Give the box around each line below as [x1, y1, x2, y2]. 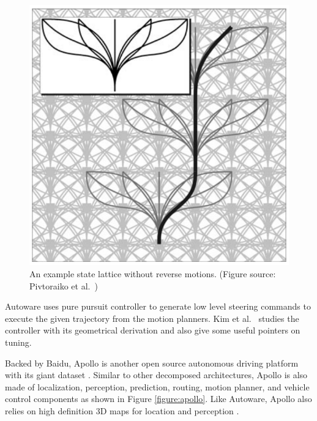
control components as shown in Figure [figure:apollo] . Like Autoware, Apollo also [5, 392, 312, 405]
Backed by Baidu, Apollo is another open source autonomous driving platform [5, 356, 299, 369]
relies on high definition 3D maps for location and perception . [5, 404, 239, 417]
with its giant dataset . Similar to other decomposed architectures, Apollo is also [5, 368, 308, 381]
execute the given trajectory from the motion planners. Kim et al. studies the [5, 311, 299, 324]
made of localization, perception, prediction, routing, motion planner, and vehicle [5, 380, 310, 393]
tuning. [5, 336, 32, 349]
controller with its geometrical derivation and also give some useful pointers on [5, 324, 300, 337]
